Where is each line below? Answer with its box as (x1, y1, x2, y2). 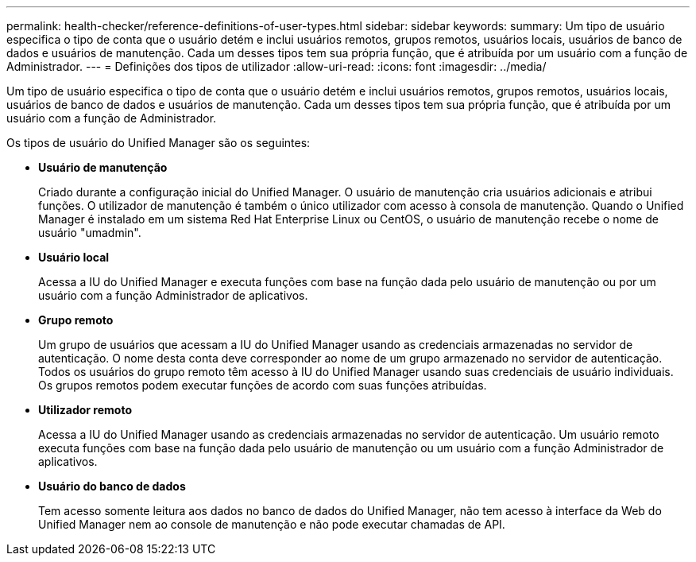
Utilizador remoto (38, 403, 132, 417)
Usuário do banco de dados (38, 479, 186, 493)
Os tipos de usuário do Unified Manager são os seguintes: (6, 136, 311, 149)
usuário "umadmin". (38, 226, 141, 239)
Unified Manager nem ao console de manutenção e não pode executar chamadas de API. (38, 517, 505, 531)
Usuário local (38, 250, 110, 264)
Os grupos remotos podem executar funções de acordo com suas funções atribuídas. (38, 378, 487, 392)
